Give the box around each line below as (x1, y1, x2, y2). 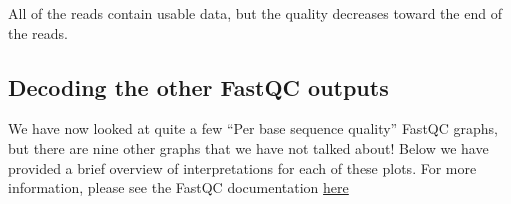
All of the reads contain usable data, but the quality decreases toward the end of (8, 3, 502, 23)
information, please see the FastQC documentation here (8, 177, 349, 198)
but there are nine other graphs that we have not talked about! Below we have (8, 137, 489, 158)
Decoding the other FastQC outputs (8, 71, 389, 102)
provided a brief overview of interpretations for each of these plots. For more (8, 157, 477, 178)
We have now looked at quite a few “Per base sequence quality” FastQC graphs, (8, 118, 498, 139)
